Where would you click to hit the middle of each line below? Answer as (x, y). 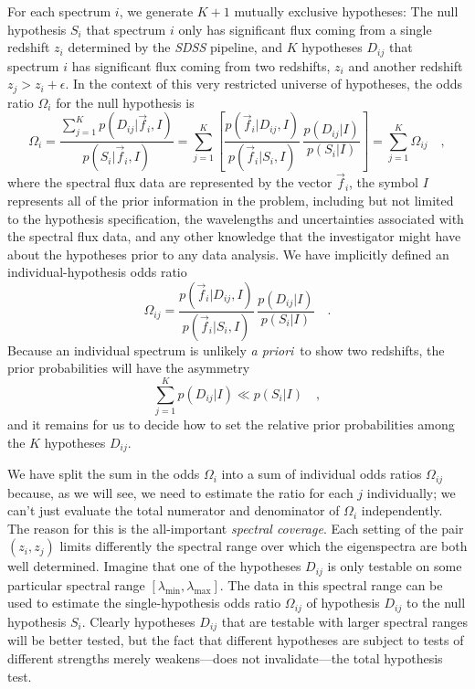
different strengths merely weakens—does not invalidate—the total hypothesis (225, 657)
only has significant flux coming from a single (305, 29)
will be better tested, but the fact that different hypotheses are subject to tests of (236, 640)
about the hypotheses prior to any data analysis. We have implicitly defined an (228, 254)
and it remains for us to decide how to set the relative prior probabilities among (231, 424)
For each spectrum (59, 11)
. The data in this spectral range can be (331, 584)
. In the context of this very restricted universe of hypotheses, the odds (264, 84)
